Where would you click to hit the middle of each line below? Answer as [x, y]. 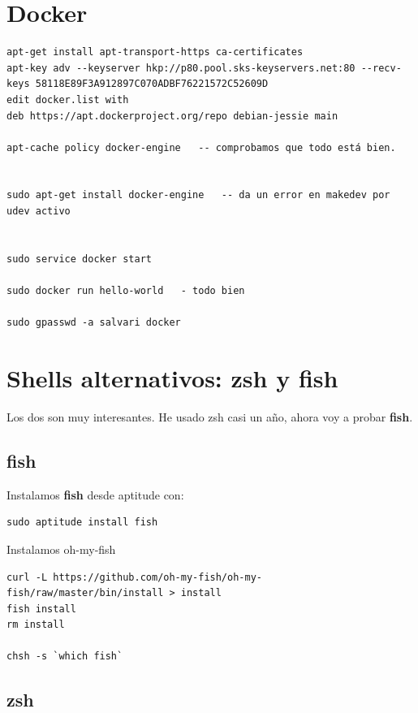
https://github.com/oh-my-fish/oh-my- [157, 577]
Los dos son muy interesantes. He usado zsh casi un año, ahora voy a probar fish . [210, 416]
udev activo [39, 212]
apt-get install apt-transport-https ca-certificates [155, 52]
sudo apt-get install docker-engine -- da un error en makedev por [198, 195]
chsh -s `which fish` [65, 657]
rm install [36, 625]
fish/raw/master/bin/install [85, 593]
